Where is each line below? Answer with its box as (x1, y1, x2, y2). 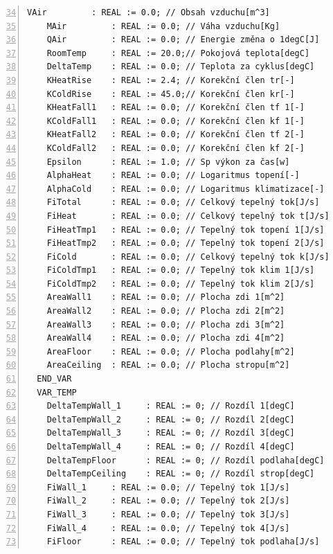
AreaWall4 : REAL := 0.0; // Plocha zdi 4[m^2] (46, 333, 285, 343)
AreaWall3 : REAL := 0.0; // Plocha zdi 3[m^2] (46, 319, 285, 330)
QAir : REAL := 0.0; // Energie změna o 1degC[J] (46, 35, 320, 45)
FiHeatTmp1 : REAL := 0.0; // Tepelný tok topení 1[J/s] (46, 224, 325, 235)
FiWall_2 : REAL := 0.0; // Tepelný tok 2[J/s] (46, 496, 290, 506)
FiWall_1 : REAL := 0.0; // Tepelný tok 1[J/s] (46, 482, 290, 492)
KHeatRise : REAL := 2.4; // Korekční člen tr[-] (46, 75, 295, 85)
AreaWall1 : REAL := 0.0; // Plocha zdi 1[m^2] (46, 292, 285, 303)
